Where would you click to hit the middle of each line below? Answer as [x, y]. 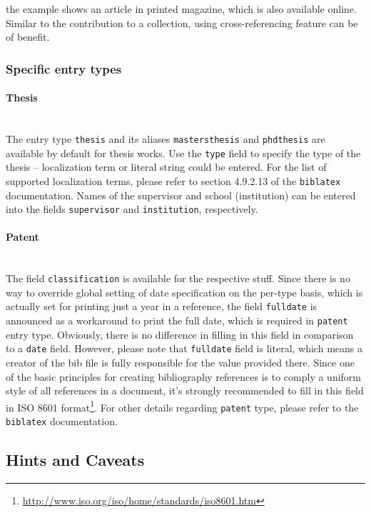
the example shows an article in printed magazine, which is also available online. [181, 9]
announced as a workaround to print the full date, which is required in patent [177, 320]
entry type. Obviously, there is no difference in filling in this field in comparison [180, 334]
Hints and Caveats [75, 460]
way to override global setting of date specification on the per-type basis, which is [184, 292]
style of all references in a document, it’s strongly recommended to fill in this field [185, 390]
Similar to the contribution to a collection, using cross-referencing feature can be [182, 23]
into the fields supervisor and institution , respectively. [132, 209]
